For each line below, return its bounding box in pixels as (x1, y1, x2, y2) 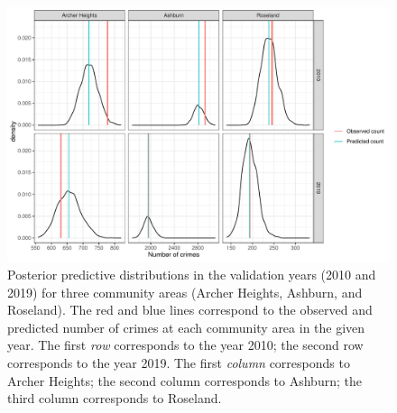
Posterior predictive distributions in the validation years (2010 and (7, 264, 376, 283)
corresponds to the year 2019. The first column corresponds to (7, 353, 350, 372)
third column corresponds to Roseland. (7, 389, 222, 408)
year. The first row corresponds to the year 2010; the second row (7, 335, 364, 354)
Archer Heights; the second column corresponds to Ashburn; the (7, 371, 362, 390)
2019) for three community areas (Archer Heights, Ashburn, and (7, 282, 363, 301)
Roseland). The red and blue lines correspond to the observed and (7, 300, 373, 319)
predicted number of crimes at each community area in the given (7, 317, 365, 336)
